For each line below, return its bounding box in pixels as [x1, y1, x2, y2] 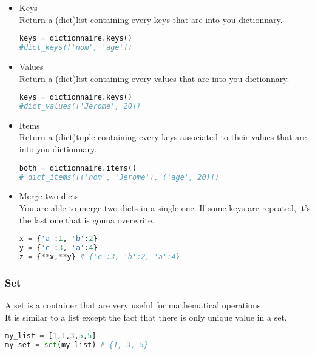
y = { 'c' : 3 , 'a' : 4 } [19, 243, 98, 253]
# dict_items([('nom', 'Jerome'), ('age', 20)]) [19, 172, 220, 182]
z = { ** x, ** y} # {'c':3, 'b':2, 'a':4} [19, 252, 180, 261]
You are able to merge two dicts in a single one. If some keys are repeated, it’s [19, 202, 311, 214]
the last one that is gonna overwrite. [19, 213, 155, 226]
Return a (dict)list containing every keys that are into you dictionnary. [19, 13, 283, 26]
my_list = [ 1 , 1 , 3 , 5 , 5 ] [5, 332, 97, 341]
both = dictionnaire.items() [19, 163, 137, 172]
